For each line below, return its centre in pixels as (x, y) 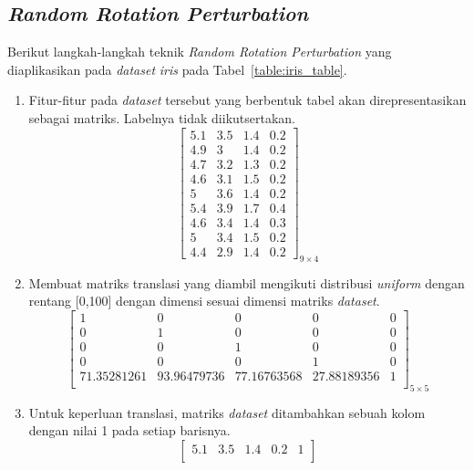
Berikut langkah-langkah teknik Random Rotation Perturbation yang (200, 52)
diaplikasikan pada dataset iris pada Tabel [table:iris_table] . (177, 69)
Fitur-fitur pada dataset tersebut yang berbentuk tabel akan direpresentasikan (247, 100)
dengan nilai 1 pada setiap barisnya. (129, 430)
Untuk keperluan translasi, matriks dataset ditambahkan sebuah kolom (227, 412)
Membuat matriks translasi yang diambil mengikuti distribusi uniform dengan (247, 282)
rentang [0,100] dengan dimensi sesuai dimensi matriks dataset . (204, 301)
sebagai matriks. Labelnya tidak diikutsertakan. (162, 117)
